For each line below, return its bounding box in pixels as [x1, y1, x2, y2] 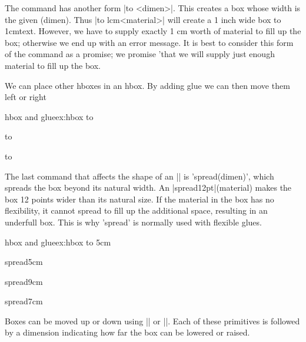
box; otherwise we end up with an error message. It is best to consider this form [5, 36, 294, 48]
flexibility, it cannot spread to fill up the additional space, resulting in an [5, 204, 268, 217]
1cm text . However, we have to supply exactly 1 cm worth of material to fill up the [5, 25, 301, 37]
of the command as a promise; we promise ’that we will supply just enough [5, 48, 275, 60]
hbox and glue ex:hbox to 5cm [5, 235, 111, 248]
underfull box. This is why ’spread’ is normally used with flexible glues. [5, 215, 262, 228]
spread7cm [5, 295, 43, 307]
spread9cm [5, 275, 43, 287]
